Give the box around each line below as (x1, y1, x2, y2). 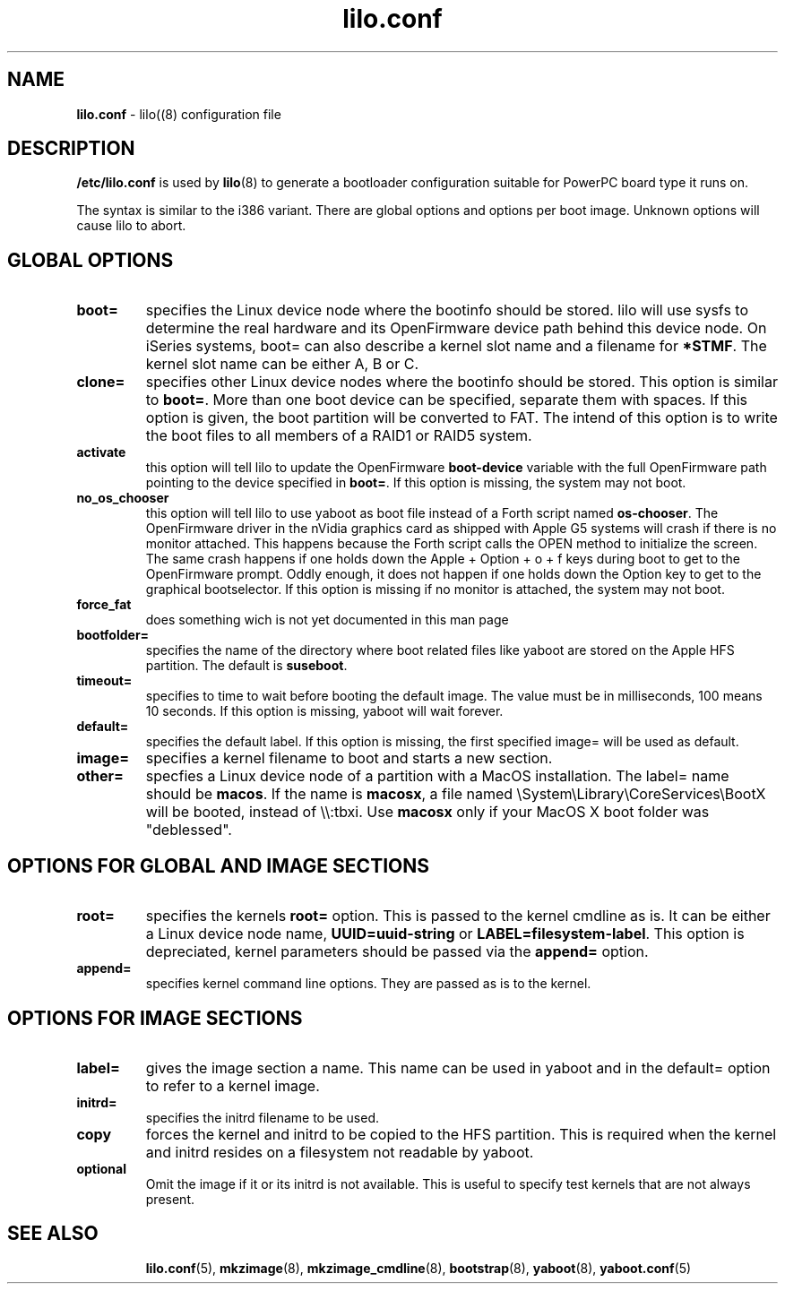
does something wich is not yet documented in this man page (145, 612, 509, 628)
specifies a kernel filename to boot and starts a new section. (145, 749, 553, 768)
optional (76, 1160, 126, 1176)
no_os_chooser (76, 490, 169, 506)
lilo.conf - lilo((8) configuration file (76, 106, 281, 122)
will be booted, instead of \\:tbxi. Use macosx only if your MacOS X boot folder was (145, 803, 710, 822)
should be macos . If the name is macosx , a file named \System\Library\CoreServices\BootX (145, 785, 766, 804)
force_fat (76, 597, 132, 613)
